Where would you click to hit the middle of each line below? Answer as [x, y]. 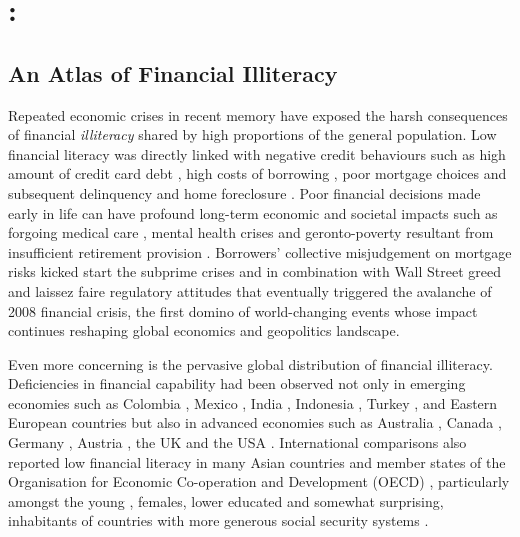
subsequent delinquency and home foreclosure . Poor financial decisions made [244, 192]
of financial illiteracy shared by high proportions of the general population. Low [252, 134]
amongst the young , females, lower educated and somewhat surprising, [226, 500]
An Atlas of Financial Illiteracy [173, 72]
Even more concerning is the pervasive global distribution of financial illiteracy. [250, 363]
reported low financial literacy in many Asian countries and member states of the [257, 461]
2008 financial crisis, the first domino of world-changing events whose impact [243, 310]
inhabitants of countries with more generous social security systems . [218, 520]
